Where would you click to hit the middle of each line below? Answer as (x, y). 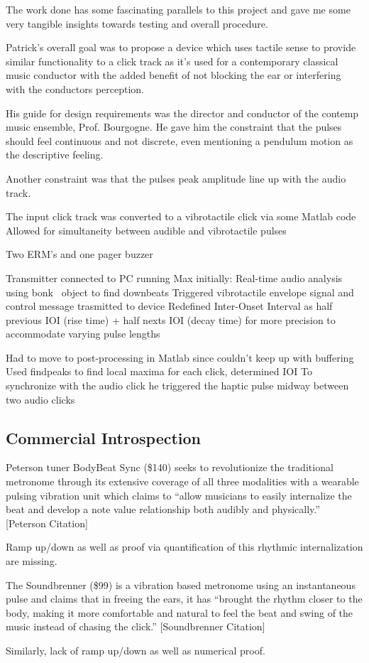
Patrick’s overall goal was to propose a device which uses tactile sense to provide (181, 47)
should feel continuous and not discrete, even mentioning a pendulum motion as (180, 140)
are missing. (32, 561)
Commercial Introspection (104, 437)
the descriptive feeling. (55, 155)
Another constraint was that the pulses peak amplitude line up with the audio (176, 178)
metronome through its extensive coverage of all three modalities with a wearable (182, 481)
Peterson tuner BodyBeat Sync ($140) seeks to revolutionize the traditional (170, 467)
